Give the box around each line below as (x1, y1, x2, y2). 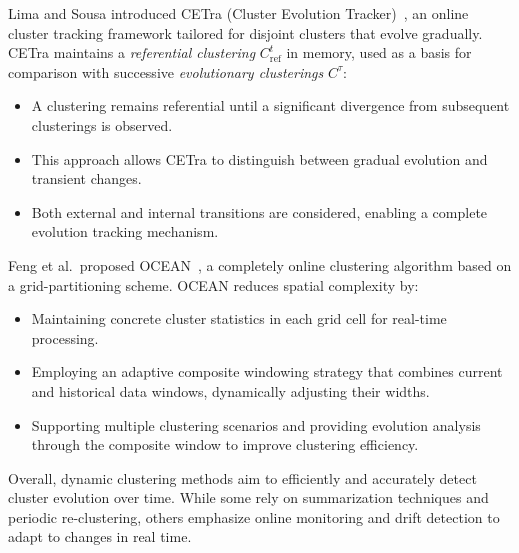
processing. (31, 327, 99, 348)
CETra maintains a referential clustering (8, 42, 256, 63)
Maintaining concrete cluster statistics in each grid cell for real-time (31, 308, 447, 329)
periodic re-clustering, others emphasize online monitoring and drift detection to (8, 506, 500, 527)
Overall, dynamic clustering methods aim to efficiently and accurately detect (8, 467, 477, 488)
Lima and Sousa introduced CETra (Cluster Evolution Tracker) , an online (8, 3, 469, 23)
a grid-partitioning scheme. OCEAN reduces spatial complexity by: (8, 274, 419, 295)
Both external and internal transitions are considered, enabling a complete (31, 201, 488, 222)
